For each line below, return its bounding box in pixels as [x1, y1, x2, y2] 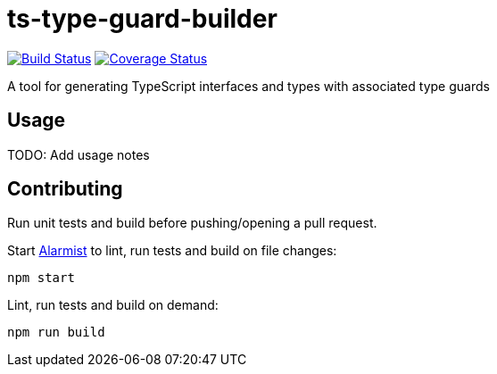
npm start [7, 270, 75, 286]
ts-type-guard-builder [7, 4, 277, 34]
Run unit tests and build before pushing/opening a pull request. [7, 215, 377, 231]
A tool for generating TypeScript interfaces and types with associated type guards [7, 78, 490, 94]
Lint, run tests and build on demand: [7, 297, 219, 313]
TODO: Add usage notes [7, 146, 150, 162]
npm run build [7, 325, 105, 340]
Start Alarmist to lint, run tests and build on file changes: [7, 243, 337, 259]
